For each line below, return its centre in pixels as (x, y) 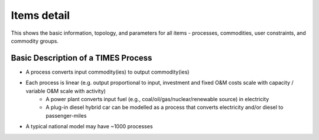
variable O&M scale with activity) (66, 91)
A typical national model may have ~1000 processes (89, 126)
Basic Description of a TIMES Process (82, 58)
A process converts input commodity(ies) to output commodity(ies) (108, 72)
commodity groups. (35, 41)
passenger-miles (66, 115)
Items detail (40, 15)
